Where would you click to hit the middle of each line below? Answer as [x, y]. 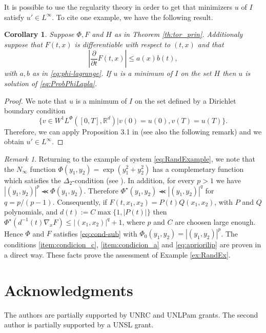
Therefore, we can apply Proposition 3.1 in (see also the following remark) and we [133, 131]
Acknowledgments [69, 290]
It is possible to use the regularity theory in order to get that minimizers [118, 7]
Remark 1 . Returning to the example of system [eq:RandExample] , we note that [130, 158]
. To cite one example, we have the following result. [132, 17]
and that [211, 44]
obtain [14, 141]
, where [134, 221]
